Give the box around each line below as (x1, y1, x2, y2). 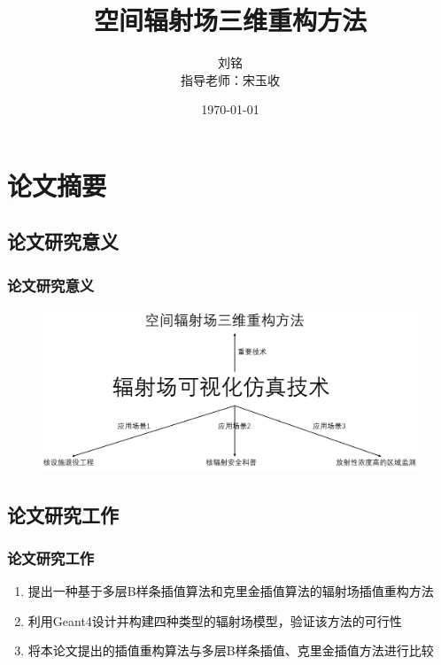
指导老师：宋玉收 (181, 70, 280, 89)
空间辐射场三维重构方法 (93, 2, 367, 38)
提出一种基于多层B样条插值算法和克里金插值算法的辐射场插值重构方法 (27, 582, 434, 600)
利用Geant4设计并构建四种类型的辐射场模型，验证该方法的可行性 (27, 611, 402, 630)
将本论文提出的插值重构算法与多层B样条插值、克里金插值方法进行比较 (27, 641, 434, 660)
